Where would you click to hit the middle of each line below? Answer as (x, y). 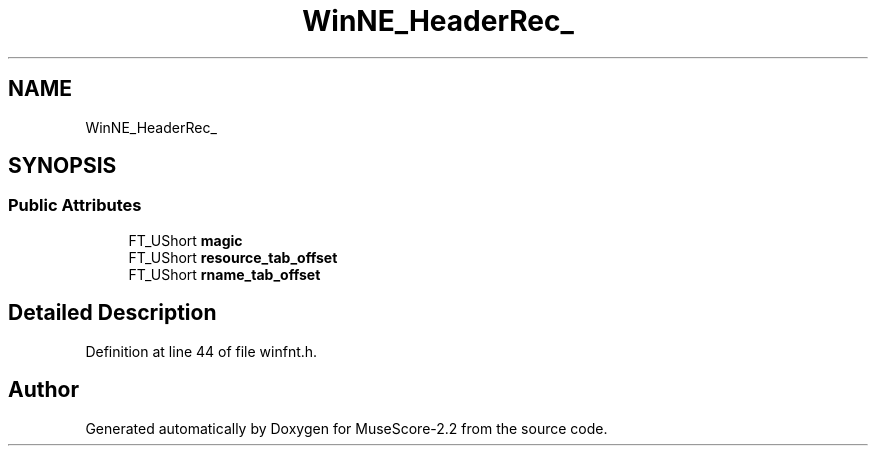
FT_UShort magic (185, 240)
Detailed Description (112, 313)
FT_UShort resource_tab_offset (233, 257)
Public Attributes (75, 205)
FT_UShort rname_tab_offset (224, 274)
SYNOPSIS (62, 166)
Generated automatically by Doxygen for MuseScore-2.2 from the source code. (346, 428)
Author (43, 390)
